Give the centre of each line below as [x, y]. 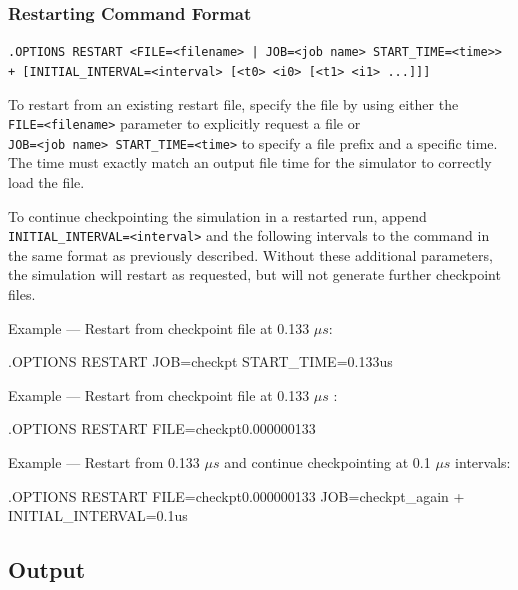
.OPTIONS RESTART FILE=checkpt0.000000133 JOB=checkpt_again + [236, 495]
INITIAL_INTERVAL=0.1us [98, 515]
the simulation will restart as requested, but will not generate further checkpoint [254, 274]
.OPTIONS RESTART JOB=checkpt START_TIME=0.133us [200, 361]
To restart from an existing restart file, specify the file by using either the [233, 103]
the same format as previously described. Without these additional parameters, [250, 254]
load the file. [46, 182]
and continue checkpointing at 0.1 [327, 462]
